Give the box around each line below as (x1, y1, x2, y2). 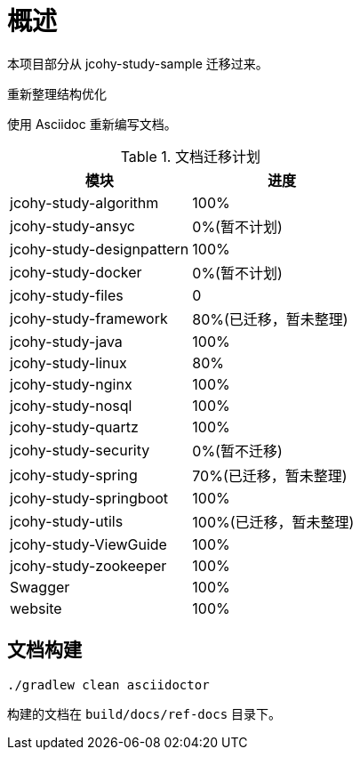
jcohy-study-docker (10, 262, 142, 281)
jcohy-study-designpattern (10, 239, 189, 258)
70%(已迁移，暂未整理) (192, 466, 348, 485)
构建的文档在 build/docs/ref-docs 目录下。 (7, 705, 282, 721)
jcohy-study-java (10, 332, 123, 350)
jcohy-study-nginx (10, 374, 132, 393)
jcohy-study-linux (10, 353, 127, 372)
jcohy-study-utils (10, 511, 124, 530)
